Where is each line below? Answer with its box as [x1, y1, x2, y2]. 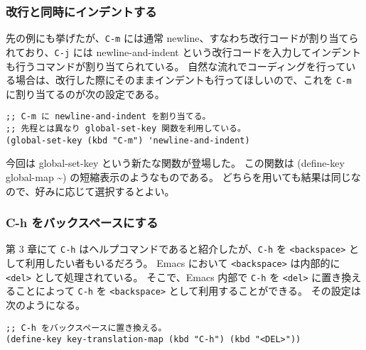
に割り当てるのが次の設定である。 [6, 86, 165, 101]
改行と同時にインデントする [6, 2, 157, 20]
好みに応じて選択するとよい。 [35, 183, 175, 198]
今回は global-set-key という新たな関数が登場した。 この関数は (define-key [6, 155, 345, 170]
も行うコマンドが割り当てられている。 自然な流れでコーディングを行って [6, 58, 346, 73]
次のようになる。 [6, 297, 85, 312]
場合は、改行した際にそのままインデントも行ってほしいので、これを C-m [15, 72, 352, 87]
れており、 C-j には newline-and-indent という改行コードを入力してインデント [6, 44, 361, 59]
